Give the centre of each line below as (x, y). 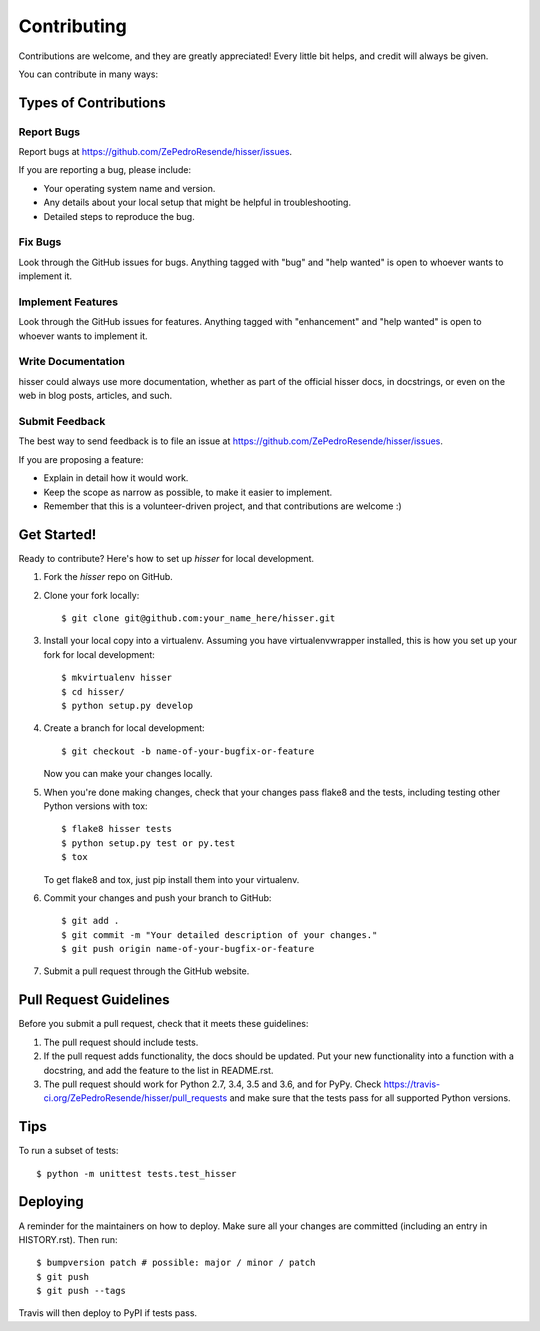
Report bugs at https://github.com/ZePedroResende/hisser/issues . (155, 152)
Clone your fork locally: (91, 595)
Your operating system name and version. (129, 188)
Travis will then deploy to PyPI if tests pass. (108, 1313)
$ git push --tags (81, 1291)
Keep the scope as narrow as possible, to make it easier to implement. (188, 492)
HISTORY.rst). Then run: (68, 1239)
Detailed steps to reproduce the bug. (119, 216)
